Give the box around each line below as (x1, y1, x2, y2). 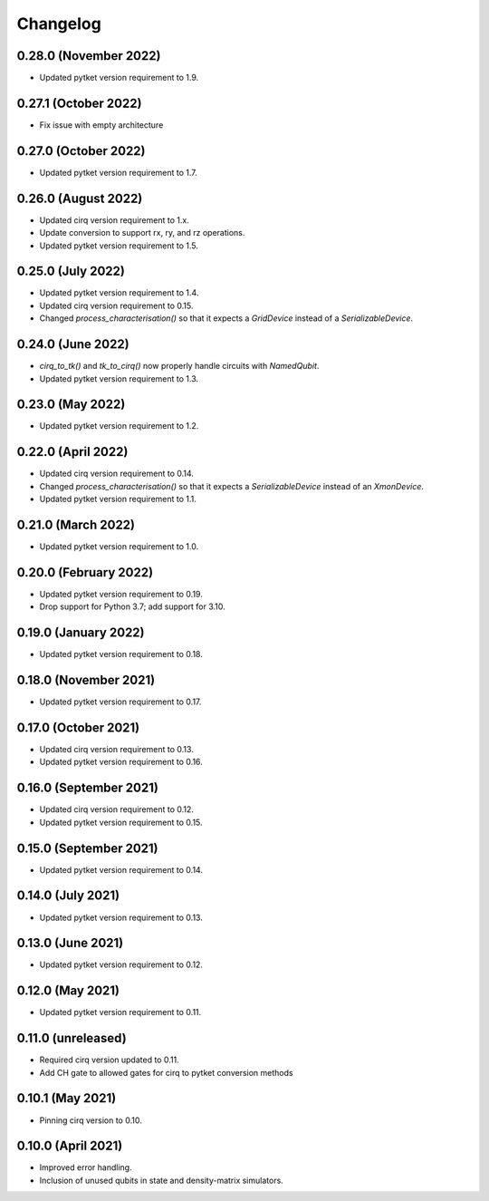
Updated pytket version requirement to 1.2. (39, 421, 199, 431)
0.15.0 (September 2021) (16, 840, 158, 856)
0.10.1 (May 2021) (16, 1090, 117, 1106)
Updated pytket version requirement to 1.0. (39, 541, 199, 552)
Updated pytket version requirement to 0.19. (39, 588, 203, 599)
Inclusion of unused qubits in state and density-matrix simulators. (39, 1175, 284, 1186)
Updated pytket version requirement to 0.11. (39, 1007, 202, 1018)
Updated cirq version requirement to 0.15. (39, 300, 194, 311)
